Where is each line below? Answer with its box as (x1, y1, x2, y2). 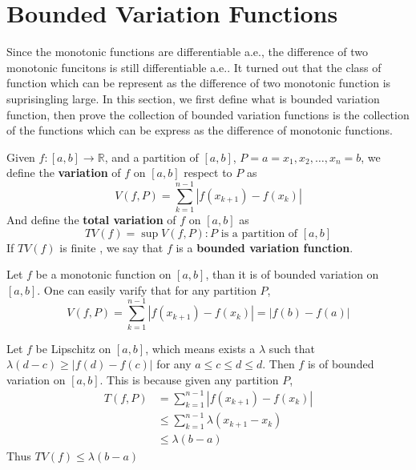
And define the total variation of (6, 211, 176, 227)
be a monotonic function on (35, 266, 172, 283)
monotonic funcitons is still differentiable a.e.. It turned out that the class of (6, 58, 382, 75)
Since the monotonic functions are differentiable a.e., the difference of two (6, 43, 368, 60)
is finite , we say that (59, 239, 164, 255)
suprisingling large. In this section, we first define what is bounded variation (6, 90, 380, 106)
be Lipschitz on (35, 339, 111, 356)
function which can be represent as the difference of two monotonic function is (6, 74, 391, 91)
